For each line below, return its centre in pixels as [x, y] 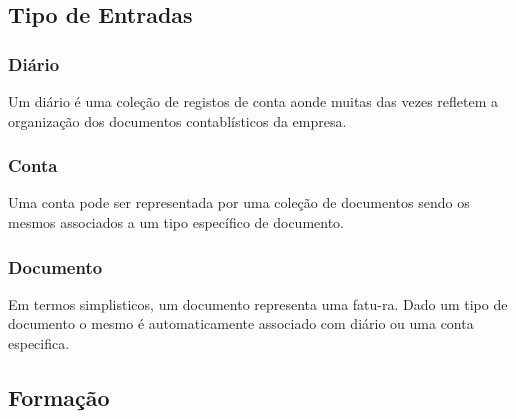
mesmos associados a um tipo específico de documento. [176, 222]
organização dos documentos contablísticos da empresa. [177, 120]
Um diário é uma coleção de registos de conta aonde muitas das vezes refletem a [253, 101]
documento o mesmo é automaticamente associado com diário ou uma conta [241, 323]
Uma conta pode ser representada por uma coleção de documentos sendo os [239, 202]
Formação [59, 396]
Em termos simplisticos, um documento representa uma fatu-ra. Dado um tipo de [258, 303]
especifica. [39, 343]
